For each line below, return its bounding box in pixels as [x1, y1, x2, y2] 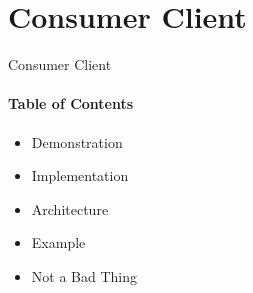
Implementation [31, 165, 129, 186]
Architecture [31, 198, 109, 219]
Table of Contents [8, 93, 134, 114]
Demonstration [31, 131, 123, 152]
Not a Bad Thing [31, 265, 137, 286]
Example [31, 232, 86, 253]
